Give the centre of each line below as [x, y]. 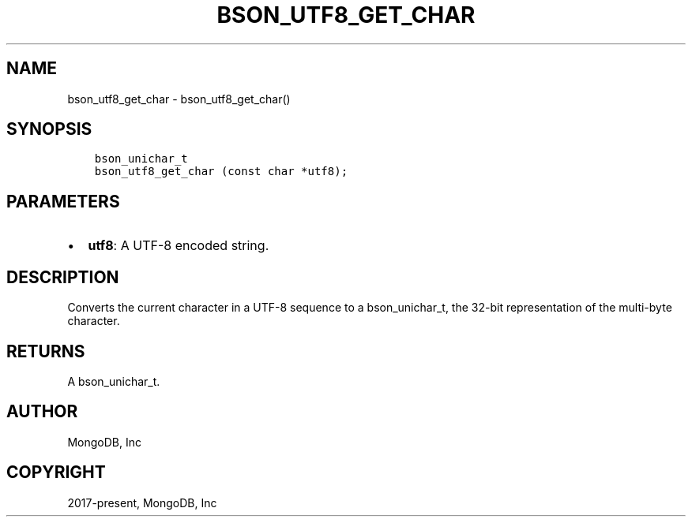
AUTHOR [42, 412]
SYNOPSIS [49, 129]
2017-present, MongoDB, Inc [142, 502]
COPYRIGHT [56, 473]
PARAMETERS [63, 201]
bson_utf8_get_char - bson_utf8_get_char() [179, 99]
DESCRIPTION [63, 277]
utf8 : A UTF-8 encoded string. [179, 246]
